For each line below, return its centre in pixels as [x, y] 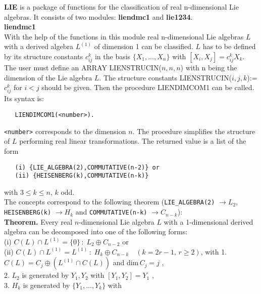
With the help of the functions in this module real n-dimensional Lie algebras [124, 36]
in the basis [113, 56]
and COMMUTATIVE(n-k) [111, 212]
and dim [126, 262]
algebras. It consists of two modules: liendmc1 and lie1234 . [98, 16]
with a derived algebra [39, 46]
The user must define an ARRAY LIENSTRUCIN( [83, 68]
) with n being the [209, 68]
